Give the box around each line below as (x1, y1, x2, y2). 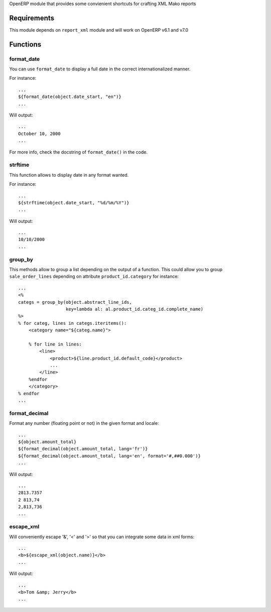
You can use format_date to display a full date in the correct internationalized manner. (9, 66, 191, 72)
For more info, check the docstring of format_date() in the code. (9, 149, 148, 155)
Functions (9, 40, 42, 49)
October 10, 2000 (18, 131, 61, 137)
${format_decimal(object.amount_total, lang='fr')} (18, 446, 148, 452)
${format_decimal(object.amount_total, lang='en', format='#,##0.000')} (18, 453, 201, 459)
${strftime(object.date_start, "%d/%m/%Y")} (18, 200, 130, 205)
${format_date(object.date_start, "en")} (18, 94, 121, 100)
